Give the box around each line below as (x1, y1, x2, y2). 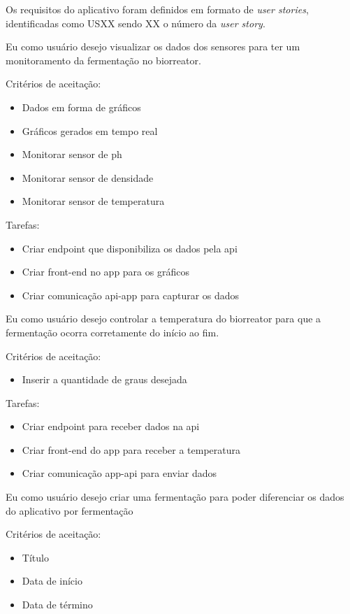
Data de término (22, 597, 93, 612)
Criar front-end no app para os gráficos (22, 264, 189, 279)
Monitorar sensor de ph (22, 147, 122, 162)
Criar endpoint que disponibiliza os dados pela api (22, 241, 238, 255)
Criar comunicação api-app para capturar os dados (22, 287, 240, 302)
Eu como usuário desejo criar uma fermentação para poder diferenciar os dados (6, 490, 344, 504)
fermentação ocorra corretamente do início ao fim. (6, 324, 219, 339)
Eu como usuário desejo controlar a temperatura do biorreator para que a (6, 311, 321, 326)
